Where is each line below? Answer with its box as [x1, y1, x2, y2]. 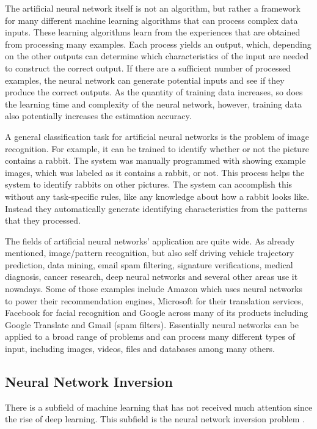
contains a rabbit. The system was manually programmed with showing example [5, 154, 306, 167]
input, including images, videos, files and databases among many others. [5, 342, 275, 355]
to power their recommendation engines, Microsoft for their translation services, [5, 294, 304, 307]
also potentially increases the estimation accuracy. [5, 109, 192, 122]
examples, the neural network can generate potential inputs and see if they [5, 73, 285, 86]
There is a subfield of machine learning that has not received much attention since [5, 400, 313, 413]
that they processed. [5, 214, 81, 227]
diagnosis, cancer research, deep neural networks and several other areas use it [5, 270, 298, 283]
